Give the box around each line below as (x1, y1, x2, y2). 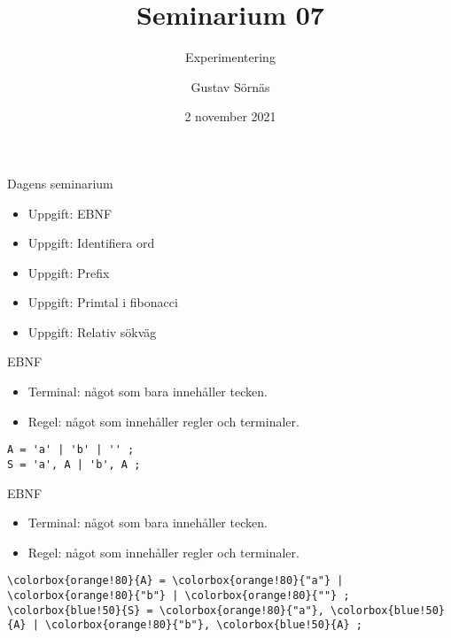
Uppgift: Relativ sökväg (27, 322, 157, 341)
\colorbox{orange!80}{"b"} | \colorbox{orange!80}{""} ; (7, 589, 350, 602)
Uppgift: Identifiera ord (27, 234, 155, 252)
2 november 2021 (184, 107, 276, 126)
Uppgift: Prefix (27, 263, 110, 281)
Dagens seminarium (7, 173, 113, 192)
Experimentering (185, 48, 276, 66)
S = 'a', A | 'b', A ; (7, 457, 141, 471)
